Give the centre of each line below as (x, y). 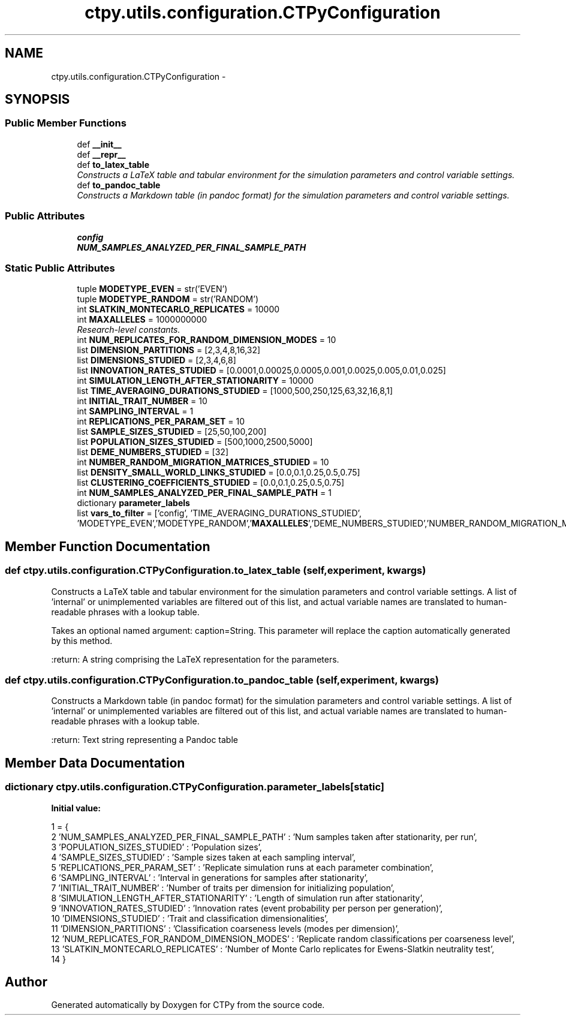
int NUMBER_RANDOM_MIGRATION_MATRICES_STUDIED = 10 (203, 462)
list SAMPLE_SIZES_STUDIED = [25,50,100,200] (172, 432)
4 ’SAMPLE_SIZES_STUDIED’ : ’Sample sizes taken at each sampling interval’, (203, 857)
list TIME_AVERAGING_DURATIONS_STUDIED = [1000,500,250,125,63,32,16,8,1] (235, 391)
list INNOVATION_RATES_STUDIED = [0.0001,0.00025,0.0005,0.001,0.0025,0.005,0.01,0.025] (261, 371)
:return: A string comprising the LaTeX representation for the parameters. (195, 659)
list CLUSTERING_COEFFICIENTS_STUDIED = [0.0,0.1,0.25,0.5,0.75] (211, 483)
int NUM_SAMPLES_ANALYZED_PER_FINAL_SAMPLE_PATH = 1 (204, 493)
